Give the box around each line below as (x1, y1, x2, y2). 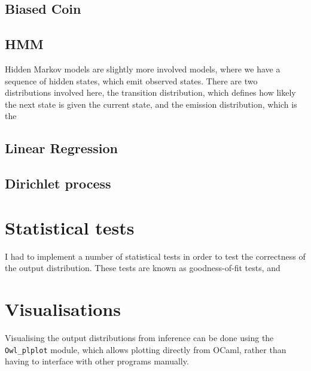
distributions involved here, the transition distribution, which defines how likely (5, 86, 296, 99)
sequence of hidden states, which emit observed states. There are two (5, 74, 258, 87)
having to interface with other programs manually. (5, 355, 189, 367)
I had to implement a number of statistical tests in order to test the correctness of (5, 250, 306, 262)
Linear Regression (5, 139, 118, 157)
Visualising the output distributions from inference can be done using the (5, 331, 274, 343)
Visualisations (5, 297, 121, 321)
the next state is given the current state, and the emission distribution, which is (5, 98, 297, 110)
